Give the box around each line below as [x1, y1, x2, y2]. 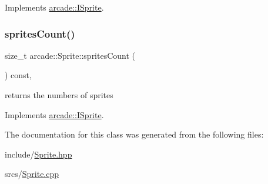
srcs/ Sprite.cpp [5, 168, 59, 180]
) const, [5, 69, 32, 81]
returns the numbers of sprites [5, 89, 113, 101]
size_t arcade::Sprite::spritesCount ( [5, 49, 136, 61]
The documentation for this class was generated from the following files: [5, 128, 264, 140]
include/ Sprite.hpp [5, 148, 72, 160]
